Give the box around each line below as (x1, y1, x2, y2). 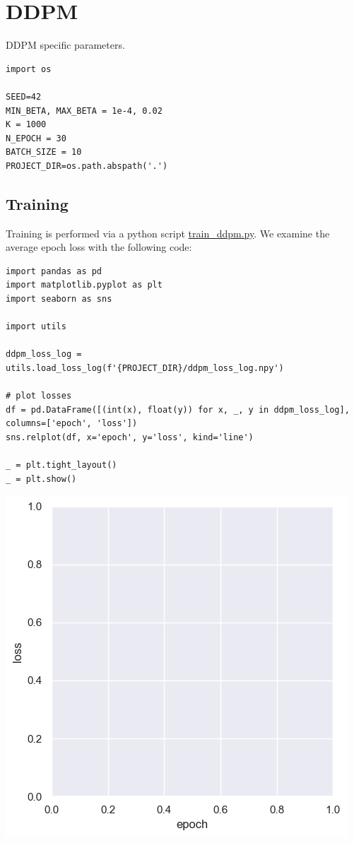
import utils (6, 322, 66, 332)
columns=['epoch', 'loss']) (6, 418, 138, 429)
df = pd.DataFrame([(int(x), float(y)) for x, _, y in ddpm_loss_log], (6, 404, 350, 415)
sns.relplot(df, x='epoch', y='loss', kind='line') (6, 432, 254, 442)
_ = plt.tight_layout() (6, 460, 117, 471)
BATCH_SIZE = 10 (6, 147, 82, 158)
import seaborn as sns (6, 294, 112, 305)
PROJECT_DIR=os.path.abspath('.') (6, 160, 168, 171)
